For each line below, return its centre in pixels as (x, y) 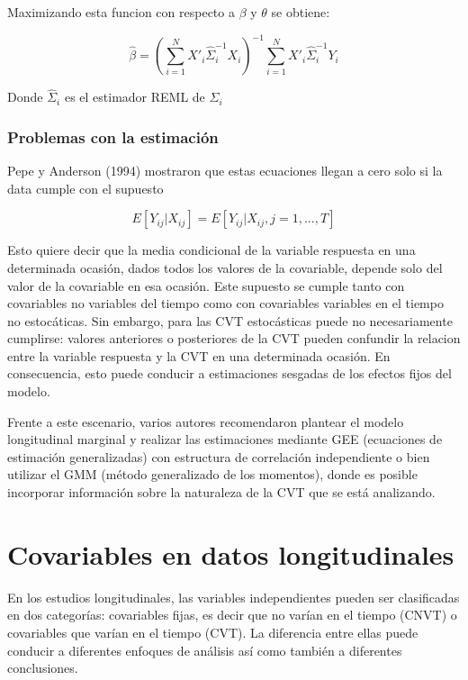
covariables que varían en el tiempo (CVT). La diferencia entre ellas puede (213, 632)
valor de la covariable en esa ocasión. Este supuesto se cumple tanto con (206, 285)
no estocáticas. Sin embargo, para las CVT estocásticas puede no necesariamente (230, 320)
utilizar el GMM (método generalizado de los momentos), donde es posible (212, 474)
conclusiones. (43, 668)
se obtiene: (301, 12)
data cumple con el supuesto (85, 188)
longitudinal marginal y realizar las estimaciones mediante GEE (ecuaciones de (225, 439)
